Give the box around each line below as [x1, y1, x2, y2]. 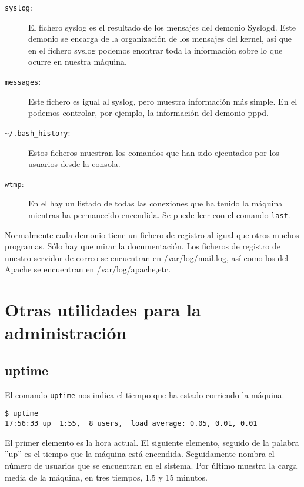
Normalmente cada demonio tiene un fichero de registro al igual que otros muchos [5, 228, 299, 241]
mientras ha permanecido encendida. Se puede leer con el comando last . [28, 208, 290, 221]
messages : [5, 75, 41, 88]
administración [5, 321, 127, 345]
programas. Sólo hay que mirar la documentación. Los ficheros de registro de [5, 240, 280, 252]
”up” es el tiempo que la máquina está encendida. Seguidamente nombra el [5, 448, 275, 460]
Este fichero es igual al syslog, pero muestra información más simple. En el [28, 95, 298, 107]
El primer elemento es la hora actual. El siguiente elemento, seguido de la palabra [5, 436, 299, 448]
